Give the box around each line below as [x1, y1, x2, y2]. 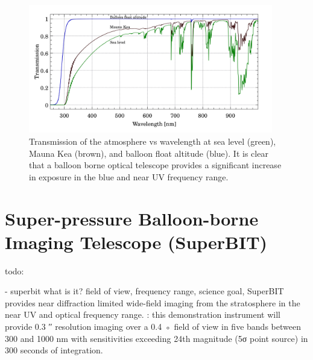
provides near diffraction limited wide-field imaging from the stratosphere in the [5, 296, 300, 309]
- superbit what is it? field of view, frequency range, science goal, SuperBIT [5, 285, 284, 297]
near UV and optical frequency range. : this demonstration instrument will [5, 308, 281, 321]
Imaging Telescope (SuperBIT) [5, 229, 268, 254]
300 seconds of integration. [5, 344, 103, 356]
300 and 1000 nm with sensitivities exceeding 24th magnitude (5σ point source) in [5, 332, 308, 344]
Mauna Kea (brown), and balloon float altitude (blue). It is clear [29, 147, 268, 159]
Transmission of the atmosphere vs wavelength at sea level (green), [29, 135, 276, 147]
